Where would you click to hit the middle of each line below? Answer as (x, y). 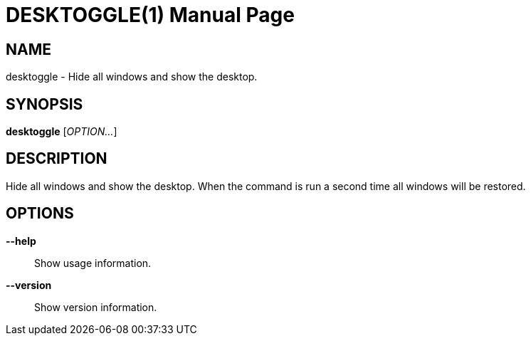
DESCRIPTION (57, 159)
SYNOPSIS (44, 104)
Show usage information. (93, 263)
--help (21, 241)
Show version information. (96, 307)
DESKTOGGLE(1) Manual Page (150, 15)
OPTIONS (40, 214)
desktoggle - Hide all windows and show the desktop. (132, 77)
